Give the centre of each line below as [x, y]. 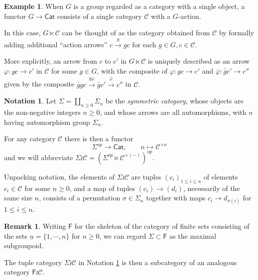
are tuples [146, 176]
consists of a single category [99, 16]
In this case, [22, 33]
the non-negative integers [42, 112]
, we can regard [123, 235]
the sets [16, 235]
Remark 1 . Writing [35, 226]
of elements [221, 176]
